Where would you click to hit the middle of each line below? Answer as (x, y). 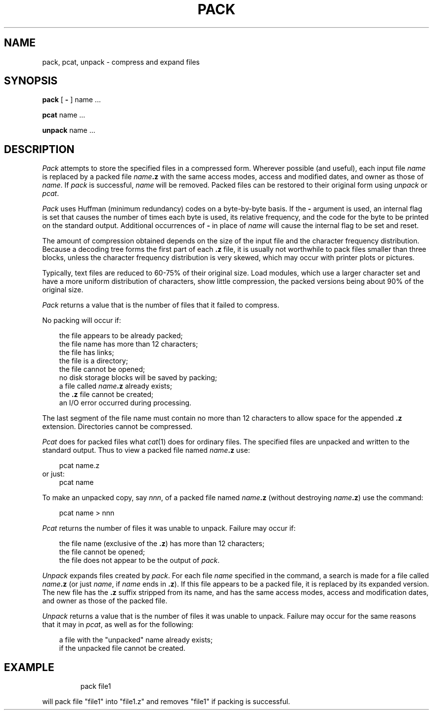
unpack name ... (69, 130)
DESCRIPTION (39, 149)
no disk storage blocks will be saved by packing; (138, 378)
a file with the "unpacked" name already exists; (136, 640)
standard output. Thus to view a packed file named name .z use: (146, 450)
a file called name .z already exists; (116, 386)
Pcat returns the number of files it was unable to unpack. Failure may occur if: (169, 528)
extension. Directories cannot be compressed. (117, 427)
